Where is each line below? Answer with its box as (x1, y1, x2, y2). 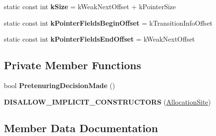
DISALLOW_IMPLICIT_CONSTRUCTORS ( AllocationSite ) (4, 96, 211, 106)
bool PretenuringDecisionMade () (4, 80, 115, 90)
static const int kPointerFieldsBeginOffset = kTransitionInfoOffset (4, 17, 213, 28)
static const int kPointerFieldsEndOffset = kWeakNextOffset (4, 34, 195, 44)
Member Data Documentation (4, 120, 158, 135)
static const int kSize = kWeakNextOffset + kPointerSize (4, 1, 176, 11)
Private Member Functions (4, 58, 141, 73)
